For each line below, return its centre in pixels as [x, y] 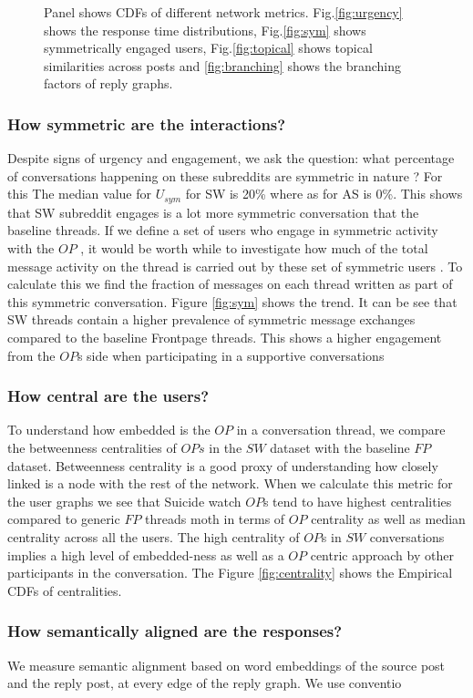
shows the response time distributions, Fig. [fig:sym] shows [205, 30]
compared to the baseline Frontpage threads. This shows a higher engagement [225, 337]
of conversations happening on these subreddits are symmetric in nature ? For [225, 175]
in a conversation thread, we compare [341, 430]
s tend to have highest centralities [357, 501]
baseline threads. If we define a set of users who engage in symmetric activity [223, 230]
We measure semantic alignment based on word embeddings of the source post [226, 665]
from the [31, 355]
